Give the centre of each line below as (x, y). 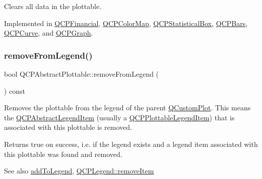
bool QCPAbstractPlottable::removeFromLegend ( (82, 74)
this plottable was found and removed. (63, 154)
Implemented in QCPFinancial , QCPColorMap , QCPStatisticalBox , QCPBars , (126, 23)
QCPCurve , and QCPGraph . (49, 33)
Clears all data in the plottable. (53, 6)
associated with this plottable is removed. (68, 127)
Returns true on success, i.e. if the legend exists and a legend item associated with (131, 144)
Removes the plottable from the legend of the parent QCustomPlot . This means (127, 108)
